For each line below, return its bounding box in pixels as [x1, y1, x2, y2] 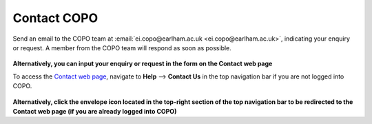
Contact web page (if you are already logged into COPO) [12, 107, 177, 115]
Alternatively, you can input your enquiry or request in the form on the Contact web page [12, 59, 273, 68]
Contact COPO [12, 10, 99, 25]
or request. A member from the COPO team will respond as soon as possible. [12, 43, 232, 52]
